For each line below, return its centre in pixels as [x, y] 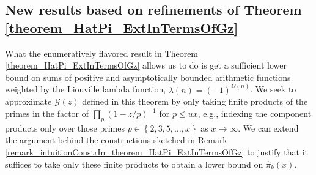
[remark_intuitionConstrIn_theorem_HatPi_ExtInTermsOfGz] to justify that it [157, 151]
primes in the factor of [47, 113]
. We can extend [268, 128]
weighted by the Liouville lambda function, [86, 89]
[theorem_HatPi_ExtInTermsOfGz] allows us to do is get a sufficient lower [146, 65]
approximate [28, 101]
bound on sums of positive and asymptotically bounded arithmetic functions [148, 77]
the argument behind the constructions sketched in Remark [116, 140]
